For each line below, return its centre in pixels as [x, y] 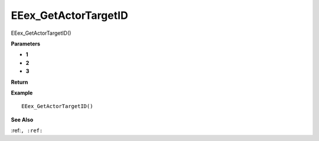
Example [22, 93]
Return [19, 82]
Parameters [26, 44]
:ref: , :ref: [27, 130]
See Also [22, 119]
